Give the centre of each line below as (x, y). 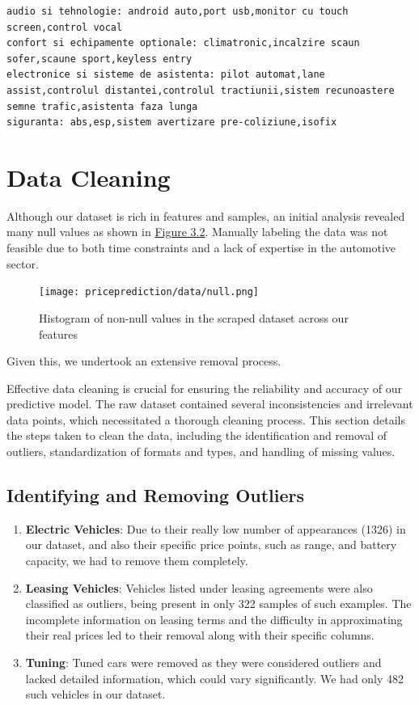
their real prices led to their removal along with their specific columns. (200, 635)
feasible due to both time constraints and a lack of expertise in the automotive (201, 248)
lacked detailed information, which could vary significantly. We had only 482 (215, 678)
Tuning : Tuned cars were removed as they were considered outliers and (203, 663)
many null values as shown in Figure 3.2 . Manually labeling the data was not (197, 232)
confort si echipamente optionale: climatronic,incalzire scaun (183, 43)
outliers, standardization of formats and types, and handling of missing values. (201, 452)
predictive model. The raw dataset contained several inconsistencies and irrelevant (210, 404)
